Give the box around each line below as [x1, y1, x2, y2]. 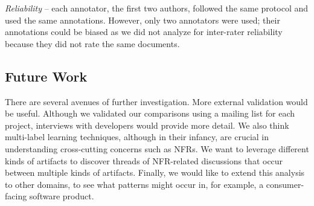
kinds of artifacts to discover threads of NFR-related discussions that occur [5, 154, 283, 167]
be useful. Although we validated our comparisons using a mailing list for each [5, 107, 295, 120]
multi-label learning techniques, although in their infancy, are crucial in [5, 130, 269, 143]
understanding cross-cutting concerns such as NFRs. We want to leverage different [5, 142, 309, 155]
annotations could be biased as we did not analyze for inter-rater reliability [5, 25, 283, 38]
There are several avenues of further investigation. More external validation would [5, 95, 308, 108]
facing [5, 190, 27, 202]
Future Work [5, 66, 88, 85]
